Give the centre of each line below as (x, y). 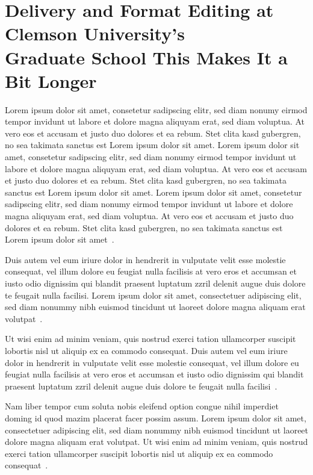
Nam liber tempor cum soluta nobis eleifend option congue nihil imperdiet (142, 406)
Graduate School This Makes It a (146, 57)
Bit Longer (51, 80)
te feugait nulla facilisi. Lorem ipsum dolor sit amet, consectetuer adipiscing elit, (153, 295)
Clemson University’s (95, 33)
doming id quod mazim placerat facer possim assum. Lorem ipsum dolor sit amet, (156, 418)
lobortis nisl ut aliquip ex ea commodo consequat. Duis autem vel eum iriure (146, 350)
